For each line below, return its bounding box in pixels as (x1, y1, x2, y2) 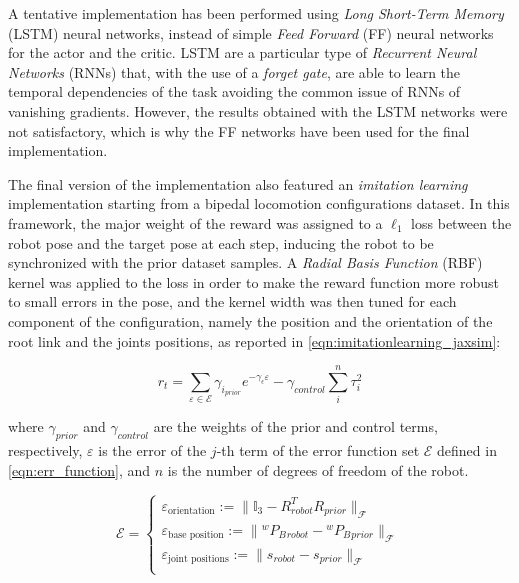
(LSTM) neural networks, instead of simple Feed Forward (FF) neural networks (8, 22, 494, 43)
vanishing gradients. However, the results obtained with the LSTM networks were (8, 100, 508, 121)
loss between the (411, 212, 512, 233)
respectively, (8, 440, 83, 461)
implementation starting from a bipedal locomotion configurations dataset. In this (8, 193, 510, 214)
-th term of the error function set (216, 440, 420, 461)
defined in (437, 440, 497, 461)
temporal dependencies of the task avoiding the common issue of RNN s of (8, 81, 461, 102)
